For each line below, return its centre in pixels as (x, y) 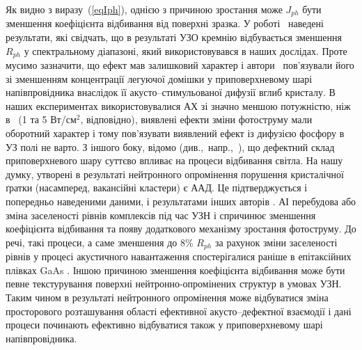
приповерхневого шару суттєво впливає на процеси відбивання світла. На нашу (174, 160)
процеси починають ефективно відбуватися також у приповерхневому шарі (164, 325)
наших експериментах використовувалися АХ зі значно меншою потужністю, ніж (178, 105)
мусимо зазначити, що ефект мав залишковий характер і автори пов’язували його (180, 65)
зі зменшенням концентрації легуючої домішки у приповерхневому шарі (159, 78)
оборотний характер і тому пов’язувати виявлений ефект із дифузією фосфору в (175, 133)
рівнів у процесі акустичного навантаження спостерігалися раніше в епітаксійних (179, 256)
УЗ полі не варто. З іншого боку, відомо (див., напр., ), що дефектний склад (170, 146)
